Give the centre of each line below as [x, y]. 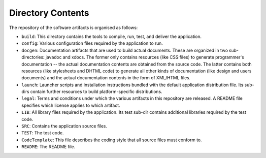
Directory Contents [49, 13]
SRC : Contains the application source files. [64, 126]
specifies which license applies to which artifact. [71, 105]
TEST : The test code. [43, 133]
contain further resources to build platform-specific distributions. [96, 92]
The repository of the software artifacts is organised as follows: [73, 28]
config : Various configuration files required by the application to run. [92, 43]
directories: [33, 57]
